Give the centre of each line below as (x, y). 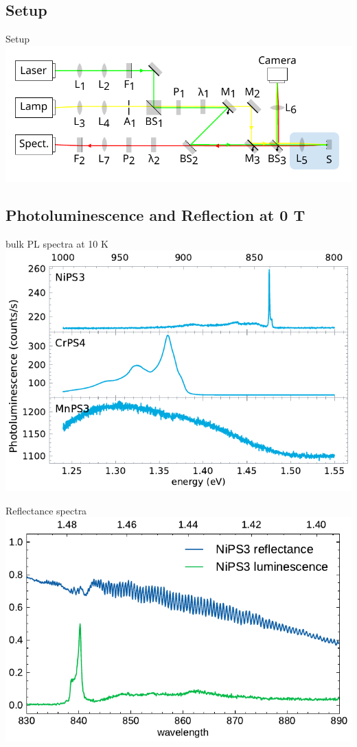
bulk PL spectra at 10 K (57, 243)
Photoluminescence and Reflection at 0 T (156, 214)
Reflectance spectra (46, 510)
